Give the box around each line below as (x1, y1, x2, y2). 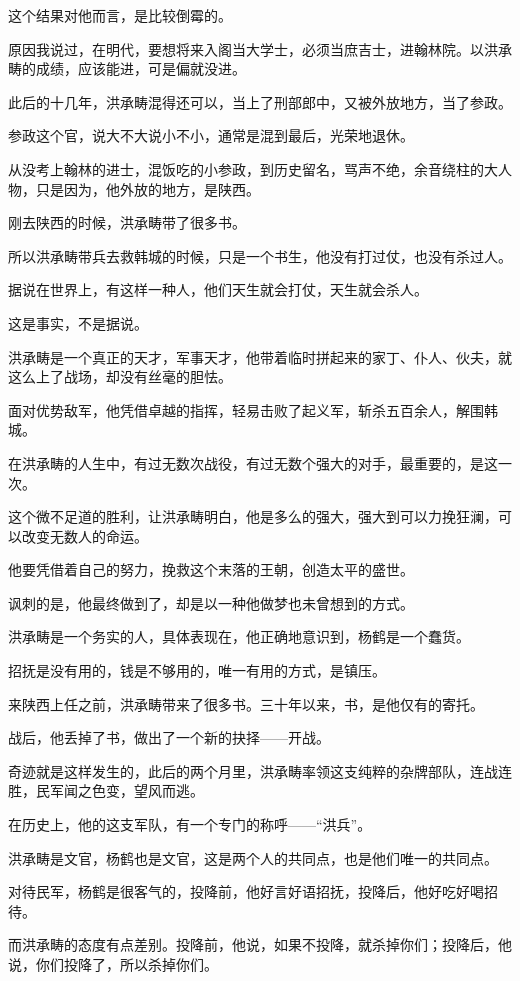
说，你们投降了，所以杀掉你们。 (8, 954, 218, 974)
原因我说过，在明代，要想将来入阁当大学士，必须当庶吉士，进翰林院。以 (8, 38, 484, 59)
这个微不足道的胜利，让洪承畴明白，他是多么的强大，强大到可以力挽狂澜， (8, 506, 498, 527)
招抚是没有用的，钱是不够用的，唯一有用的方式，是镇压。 (8, 660, 386, 681)
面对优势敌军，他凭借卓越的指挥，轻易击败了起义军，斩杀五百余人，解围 (8, 399, 484, 420)
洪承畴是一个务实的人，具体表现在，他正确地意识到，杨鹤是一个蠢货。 (8, 626, 470, 647)
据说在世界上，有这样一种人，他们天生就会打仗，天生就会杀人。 (8, 279, 428, 300)
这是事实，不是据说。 (8, 312, 148, 333)
